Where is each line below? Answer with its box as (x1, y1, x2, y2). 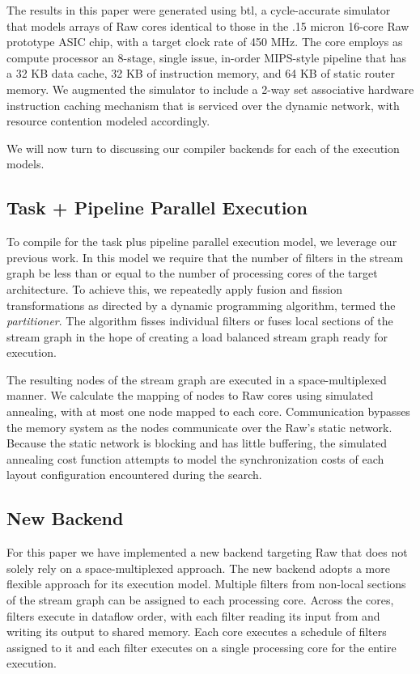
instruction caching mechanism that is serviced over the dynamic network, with (6, 96, 400, 113)
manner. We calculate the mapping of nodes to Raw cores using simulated (6, 387, 374, 404)
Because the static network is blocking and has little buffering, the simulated (6, 434, 388, 451)
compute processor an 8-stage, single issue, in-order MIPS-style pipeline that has (6, 49, 407, 66)
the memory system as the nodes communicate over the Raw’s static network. (6, 418, 392, 435)
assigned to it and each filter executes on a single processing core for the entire (6, 638, 397, 655)
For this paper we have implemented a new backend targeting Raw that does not (6, 544, 408, 561)
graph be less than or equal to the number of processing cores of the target (6, 265, 378, 282)
